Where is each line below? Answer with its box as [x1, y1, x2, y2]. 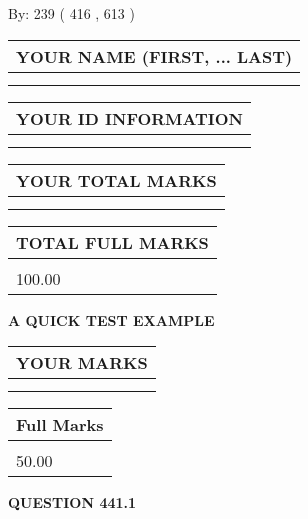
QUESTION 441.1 [8, 492, 137, 513]
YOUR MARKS [16, 351, 148, 375]
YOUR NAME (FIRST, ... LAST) [16, 44, 293, 68]
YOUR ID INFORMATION [16, 106, 243, 130]
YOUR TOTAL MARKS [16, 168, 217, 192]
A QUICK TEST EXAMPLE [8, 309, 215, 330]
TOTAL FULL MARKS [16, 230, 209, 254]
